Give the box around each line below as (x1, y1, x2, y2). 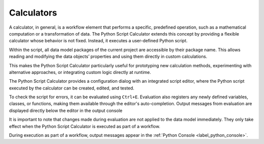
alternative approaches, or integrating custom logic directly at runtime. (9, 69, 151, 75)
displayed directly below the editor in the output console (9, 108, 123, 113)
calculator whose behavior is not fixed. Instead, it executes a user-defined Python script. (9, 38, 188, 44)
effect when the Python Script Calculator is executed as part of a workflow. (9, 123, 161, 129)
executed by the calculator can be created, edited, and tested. (9, 85, 134, 91)
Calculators (9, 7, 57, 18)
